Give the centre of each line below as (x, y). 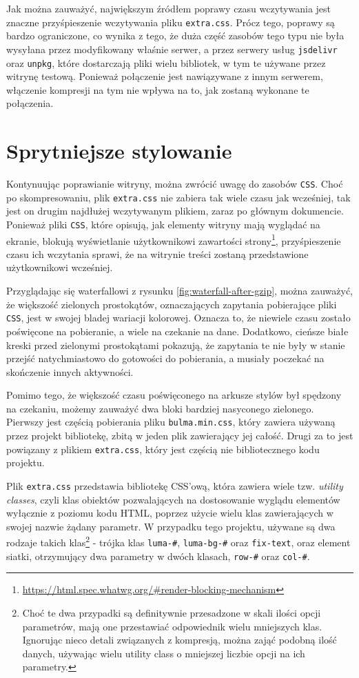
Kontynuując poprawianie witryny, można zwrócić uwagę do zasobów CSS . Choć (175, 184)
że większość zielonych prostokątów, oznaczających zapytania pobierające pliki (172, 304)
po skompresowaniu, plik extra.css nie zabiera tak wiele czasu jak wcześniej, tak (178, 197)
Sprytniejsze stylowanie (119, 151)
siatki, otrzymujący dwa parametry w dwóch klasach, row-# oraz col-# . (158, 556)
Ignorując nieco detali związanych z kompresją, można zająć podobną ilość (179, 640)
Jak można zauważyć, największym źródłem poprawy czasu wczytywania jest (169, 8)
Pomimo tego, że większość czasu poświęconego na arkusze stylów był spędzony (174, 395)
